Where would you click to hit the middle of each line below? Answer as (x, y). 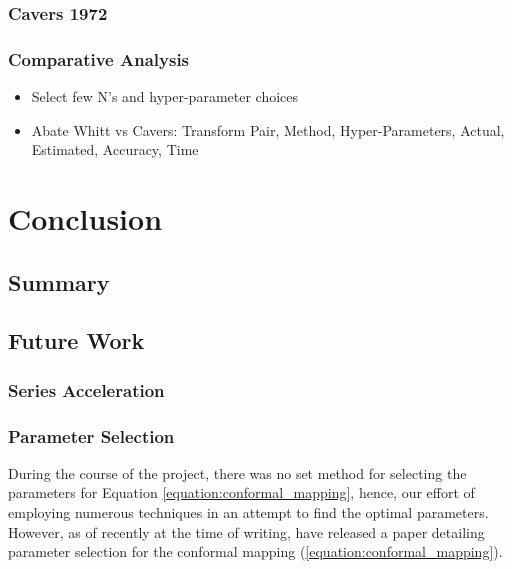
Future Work (76, 340)
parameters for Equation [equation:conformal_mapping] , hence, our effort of (241, 492)
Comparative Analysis (99, 58)
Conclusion (85, 218)
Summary (59, 281)
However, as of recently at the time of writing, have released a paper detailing (246, 531)
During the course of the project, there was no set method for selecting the (237, 472)
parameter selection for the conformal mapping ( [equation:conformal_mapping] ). (255, 551)
